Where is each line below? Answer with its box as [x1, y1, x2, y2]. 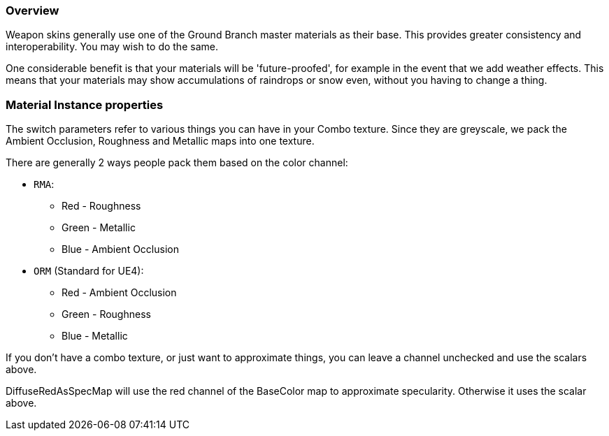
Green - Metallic [62, 221, 136, 234]
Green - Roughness [62, 308, 151, 321]
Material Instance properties [6, 97, 164, 112]
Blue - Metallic [62, 330, 128, 342]
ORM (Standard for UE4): [34, 265, 144, 277]
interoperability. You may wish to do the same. [6, 41, 218, 53]
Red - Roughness [62, 200, 141, 212]
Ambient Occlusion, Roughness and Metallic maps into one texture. [6, 135, 315, 147]
